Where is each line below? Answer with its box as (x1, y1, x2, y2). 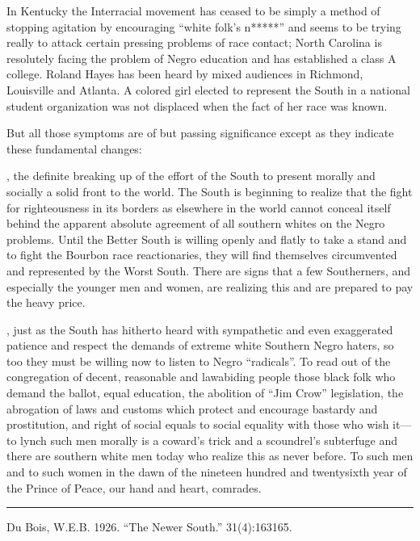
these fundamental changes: (6, 140, 142, 157)
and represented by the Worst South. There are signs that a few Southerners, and (6, 262, 411, 279)
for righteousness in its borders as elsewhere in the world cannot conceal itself (6, 199, 391, 216)
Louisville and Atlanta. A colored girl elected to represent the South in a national (6, 81, 410, 98)
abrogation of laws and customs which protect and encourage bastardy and (6, 400, 378, 417)
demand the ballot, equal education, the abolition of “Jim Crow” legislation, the (6, 384, 404, 401)
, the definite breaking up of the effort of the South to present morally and (6, 167, 376, 184)
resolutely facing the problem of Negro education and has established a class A (6, 49, 397, 66)
